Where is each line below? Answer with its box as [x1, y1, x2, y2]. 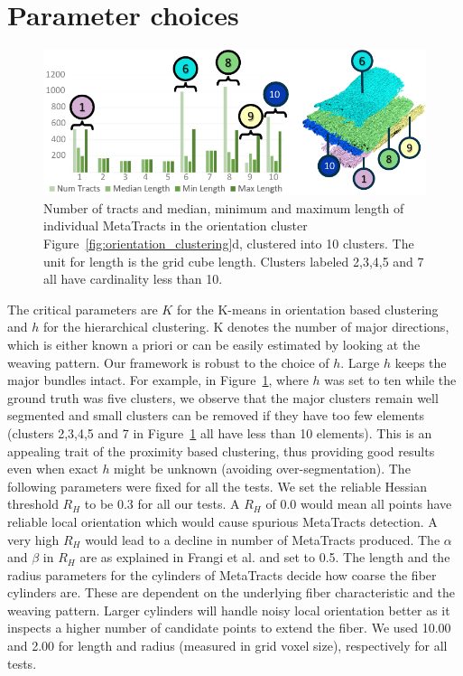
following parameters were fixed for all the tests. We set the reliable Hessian [7, 476, 427, 495]
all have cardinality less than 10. [43, 269, 223, 288]
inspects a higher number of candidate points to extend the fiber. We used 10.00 [7, 618, 451, 637]
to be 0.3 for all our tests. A [84, 494, 240, 513]
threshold [7, 494, 59, 513]
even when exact [7, 459, 98, 478]
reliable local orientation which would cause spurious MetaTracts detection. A [7, 512, 438, 530]
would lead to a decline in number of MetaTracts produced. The [85, 530, 440, 549]
